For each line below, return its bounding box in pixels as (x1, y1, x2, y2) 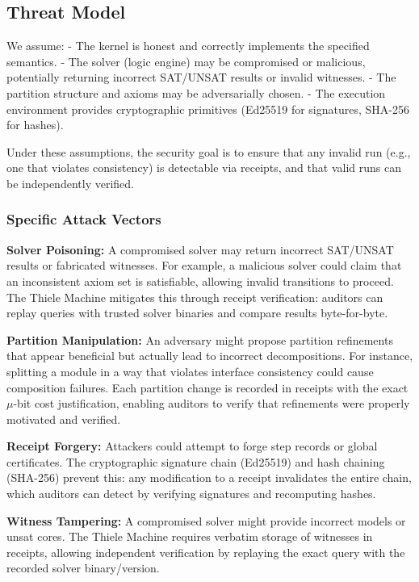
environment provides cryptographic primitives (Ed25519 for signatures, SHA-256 (6, 100, 409, 117)
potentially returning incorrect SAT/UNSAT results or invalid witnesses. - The (6, 69, 396, 86)
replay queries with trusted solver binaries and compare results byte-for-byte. (6, 304, 388, 321)
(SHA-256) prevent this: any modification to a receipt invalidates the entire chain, (6, 469, 412, 486)
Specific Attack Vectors (6, 209, 161, 229)
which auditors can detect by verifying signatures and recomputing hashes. (6, 485, 376, 502)
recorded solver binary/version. (6, 559, 160, 576)
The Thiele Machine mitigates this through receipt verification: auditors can (6, 288, 383, 305)
